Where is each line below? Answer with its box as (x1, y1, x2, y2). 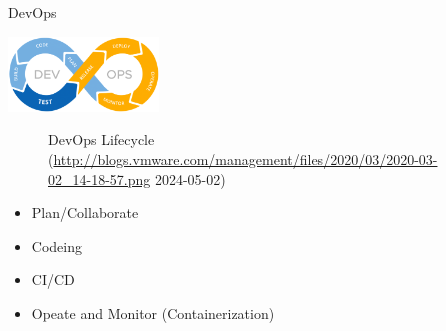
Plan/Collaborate (31, 202, 139, 223)
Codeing (31, 235, 82, 256)
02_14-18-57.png (48, 168, 151, 189)
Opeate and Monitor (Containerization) (31, 302, 275, 323)
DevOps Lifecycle (48, 129, 155, 150)
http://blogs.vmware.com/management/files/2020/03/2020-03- (53, 148, 438, 169)
